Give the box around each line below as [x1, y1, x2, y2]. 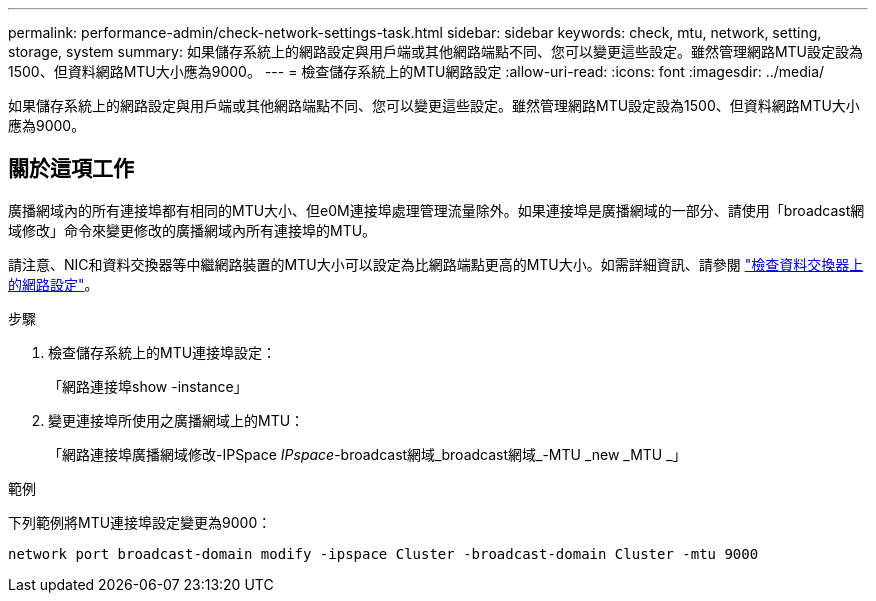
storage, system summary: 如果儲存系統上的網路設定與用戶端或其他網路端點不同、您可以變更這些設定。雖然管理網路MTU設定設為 [8, 43, 864, 60]
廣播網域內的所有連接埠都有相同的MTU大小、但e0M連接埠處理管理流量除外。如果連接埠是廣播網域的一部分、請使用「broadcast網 [8, 201, 865, 219]
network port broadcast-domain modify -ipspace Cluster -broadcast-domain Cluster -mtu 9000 [8, 545, 759, 562]
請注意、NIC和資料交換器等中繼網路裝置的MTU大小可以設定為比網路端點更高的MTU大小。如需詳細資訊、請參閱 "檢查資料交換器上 [8, 255, 864, 273]
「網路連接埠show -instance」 [48, 377, 248, 395]
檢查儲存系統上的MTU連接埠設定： [48, 343, 277, 361]
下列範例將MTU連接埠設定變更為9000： [8, 513, 272, 531]
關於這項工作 [8, 156, 134, 182]
